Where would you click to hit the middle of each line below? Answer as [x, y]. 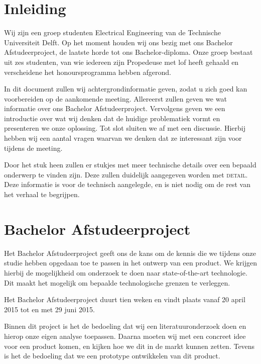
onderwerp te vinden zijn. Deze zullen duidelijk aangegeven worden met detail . [126, 174]
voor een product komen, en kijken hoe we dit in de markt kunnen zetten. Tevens [129, 346]
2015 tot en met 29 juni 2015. [49, 309]
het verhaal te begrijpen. [42, 194]
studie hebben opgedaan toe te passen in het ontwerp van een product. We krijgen [130, 263]
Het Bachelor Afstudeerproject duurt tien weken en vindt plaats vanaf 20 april [125, 299]
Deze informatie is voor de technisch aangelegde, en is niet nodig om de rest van [127, 184]
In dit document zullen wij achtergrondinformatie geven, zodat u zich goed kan [126, 89]
